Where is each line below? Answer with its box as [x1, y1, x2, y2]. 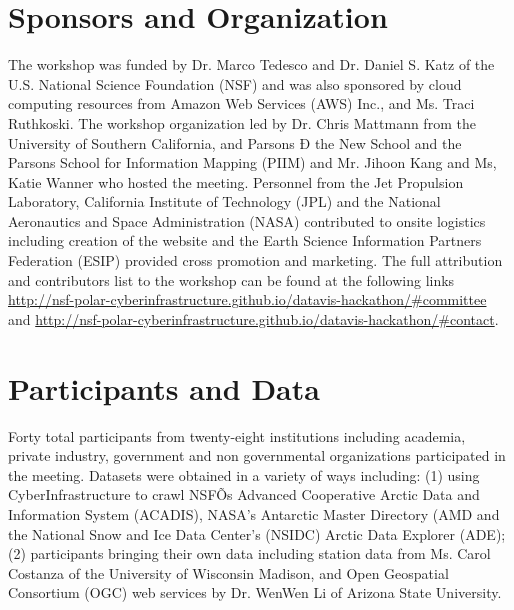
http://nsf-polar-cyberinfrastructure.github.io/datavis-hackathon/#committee [8, 289, 487, 310]
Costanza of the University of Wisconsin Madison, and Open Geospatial [8, 562, 449, 583]
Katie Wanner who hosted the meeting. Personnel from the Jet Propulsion [8, 171, 464, 192]
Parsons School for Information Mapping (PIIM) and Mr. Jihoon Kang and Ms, [8, 152, 497, 173]
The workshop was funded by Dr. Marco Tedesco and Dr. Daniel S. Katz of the [8, 54, 495, 75]
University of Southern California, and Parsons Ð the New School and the [8, 132, 462, 153]
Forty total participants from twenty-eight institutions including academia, [8, 425, 466, 446]
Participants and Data [8, 367, 320, 408]
